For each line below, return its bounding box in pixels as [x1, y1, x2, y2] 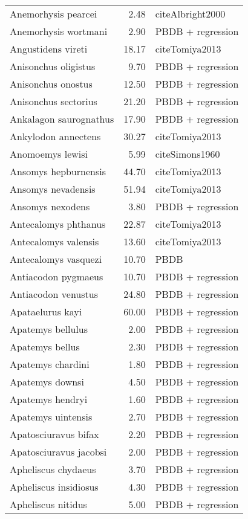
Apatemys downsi [10, 375, 84, 388]
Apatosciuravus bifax [10, 427, 99, 441]
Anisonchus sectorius [10, 94, 97, 108]
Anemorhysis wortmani [10, 24, 108, 38]
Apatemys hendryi [10, 392, 88, 406]
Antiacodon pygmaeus [10, 269, 103, 283]
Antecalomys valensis [10, 234, 99, 248]
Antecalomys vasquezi [10, 252, 102, 266]
